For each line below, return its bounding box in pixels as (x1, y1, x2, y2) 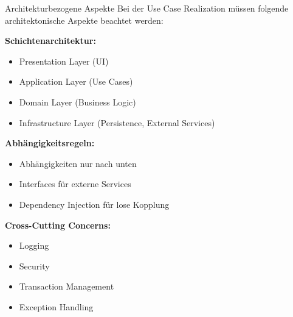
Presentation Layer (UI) (19, 54, 109, 67)
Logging (19, 239, 49, 252)
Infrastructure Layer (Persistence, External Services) (19, 116, 215, 129)
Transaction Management (19, 280, 114, 293)
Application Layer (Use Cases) (19, 75, 133, 88)
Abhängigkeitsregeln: (5, 137, 95, 149)
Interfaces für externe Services (19, 177, 131, 190)
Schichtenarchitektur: (5, 34, 96, 47)
